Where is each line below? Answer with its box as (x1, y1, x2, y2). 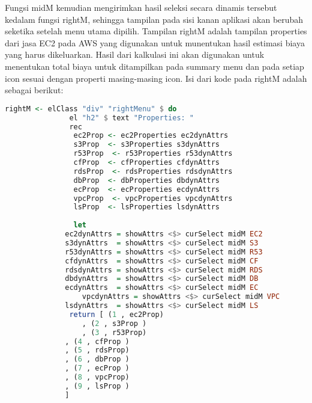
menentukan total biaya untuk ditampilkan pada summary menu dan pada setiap (5, 60, 304, 72)
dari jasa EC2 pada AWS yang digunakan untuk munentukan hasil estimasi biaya (5, 36, 305, 49)
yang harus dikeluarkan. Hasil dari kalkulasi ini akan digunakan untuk (5, 48, 265, 61)
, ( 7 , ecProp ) (65, 364, 130, 373)
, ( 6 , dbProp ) (65, 355, 130, 364)
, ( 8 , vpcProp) (65, 373, 130, 381)
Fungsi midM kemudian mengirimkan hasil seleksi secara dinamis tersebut (5, 1, 277, 13)
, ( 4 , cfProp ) (65, 337, 130, 346)
